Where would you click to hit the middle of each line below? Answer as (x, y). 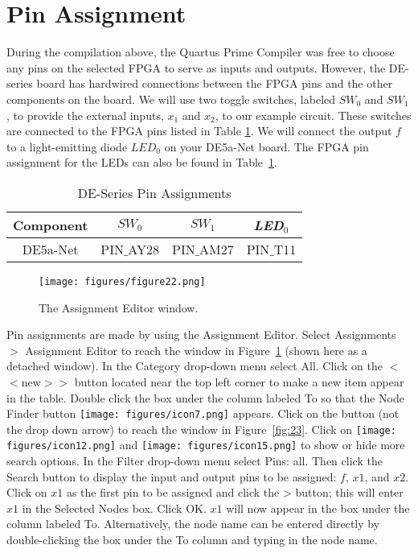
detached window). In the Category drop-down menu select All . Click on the (195, 366)
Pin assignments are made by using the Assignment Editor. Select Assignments (201, 334)
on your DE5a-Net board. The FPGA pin (266, 146)
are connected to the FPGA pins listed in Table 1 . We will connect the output (199, 131)
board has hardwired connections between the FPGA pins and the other (215, 83)
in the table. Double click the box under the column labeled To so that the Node (205, 397)
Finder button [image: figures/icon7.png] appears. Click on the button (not (203, 413)
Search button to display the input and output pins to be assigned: (172, 476)
